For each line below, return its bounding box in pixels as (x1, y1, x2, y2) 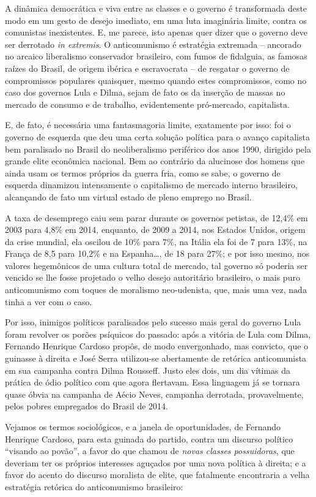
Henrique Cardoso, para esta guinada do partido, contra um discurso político (5, 432, 293, 445)
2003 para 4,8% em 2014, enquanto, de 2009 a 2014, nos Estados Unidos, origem (5, 223, 306, 236)
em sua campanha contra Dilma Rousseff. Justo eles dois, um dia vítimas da (5, 363, 290, 376)
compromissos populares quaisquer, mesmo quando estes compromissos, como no (5, 74, 307, 86)
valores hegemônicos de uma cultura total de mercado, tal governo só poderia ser (5, 259, 308, 271)
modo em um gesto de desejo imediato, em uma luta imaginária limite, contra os (5, 13, 307, 26)
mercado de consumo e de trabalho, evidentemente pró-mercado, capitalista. (5, 97, 290, 110)
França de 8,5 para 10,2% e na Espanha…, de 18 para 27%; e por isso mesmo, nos (5, 247, 310, 260)
